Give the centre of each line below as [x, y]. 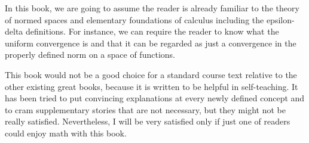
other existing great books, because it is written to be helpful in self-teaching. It [152, 86]
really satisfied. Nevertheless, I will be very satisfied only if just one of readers [148, 121]
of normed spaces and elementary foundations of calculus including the [134, 19]
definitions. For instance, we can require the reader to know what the [152, 31]
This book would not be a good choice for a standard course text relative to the [151, 74]
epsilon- [280, 19]
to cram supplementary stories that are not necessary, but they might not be [145, 109]
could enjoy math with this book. [66, 133]
